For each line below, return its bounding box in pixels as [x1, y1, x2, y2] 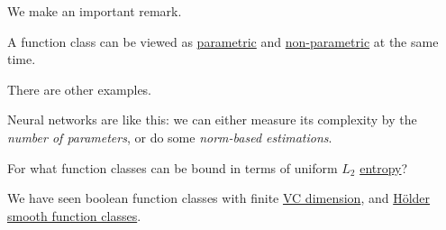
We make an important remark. [7, 2, 182, 20]
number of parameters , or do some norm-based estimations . [7, 127, 332, 146]
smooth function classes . [7, 206, 141, 225]
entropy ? [360, 158, 408, 177]
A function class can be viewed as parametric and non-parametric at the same [7, 32, 439, 51]
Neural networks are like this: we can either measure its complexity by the [7, 110, 417, 129]
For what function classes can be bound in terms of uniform [7, 158, 338, 177]
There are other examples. [7, 79, 152, 98]
